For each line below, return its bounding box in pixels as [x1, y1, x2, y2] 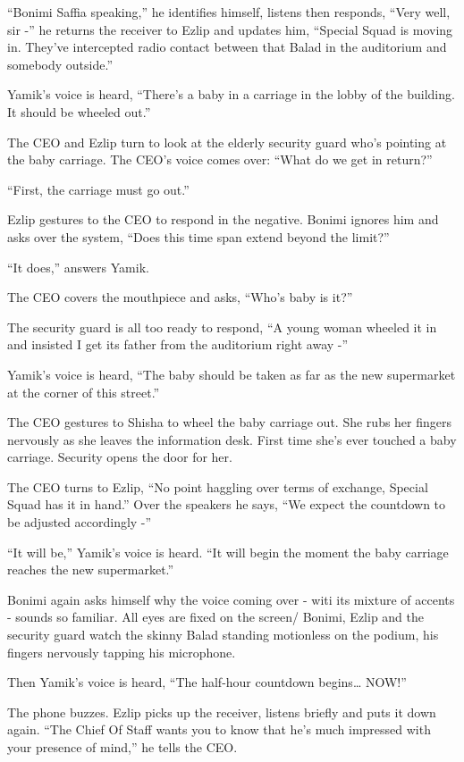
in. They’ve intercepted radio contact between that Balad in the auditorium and [7, 38, 447, 56]
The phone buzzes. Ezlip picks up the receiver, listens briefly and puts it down [7, 702, 436, 721]
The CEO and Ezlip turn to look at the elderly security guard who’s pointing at [7, 132, 447, 151]
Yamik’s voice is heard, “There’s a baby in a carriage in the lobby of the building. [7, 85, 455, 104]
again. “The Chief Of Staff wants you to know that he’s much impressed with [7, 720, 431, 739]
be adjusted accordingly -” [7, 513, 152, 532]
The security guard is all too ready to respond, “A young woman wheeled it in [7, 317, 437, 336]
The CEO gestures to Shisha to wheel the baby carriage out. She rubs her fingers [7, 413, 452, 431]
